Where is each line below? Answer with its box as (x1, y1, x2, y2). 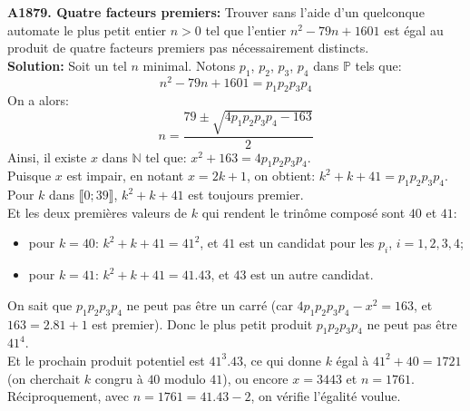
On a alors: (7, 91, 69, 110)
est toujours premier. (188, 185, 304, 204)
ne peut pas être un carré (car (126, 295, 293, 314)
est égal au (384, 20, 444, 39)
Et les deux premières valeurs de (7, 202, 188, 221)
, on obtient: (247, 166, 316, 185)
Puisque (7, 166, 52, 185)
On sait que (7, 295, 73, 314)
